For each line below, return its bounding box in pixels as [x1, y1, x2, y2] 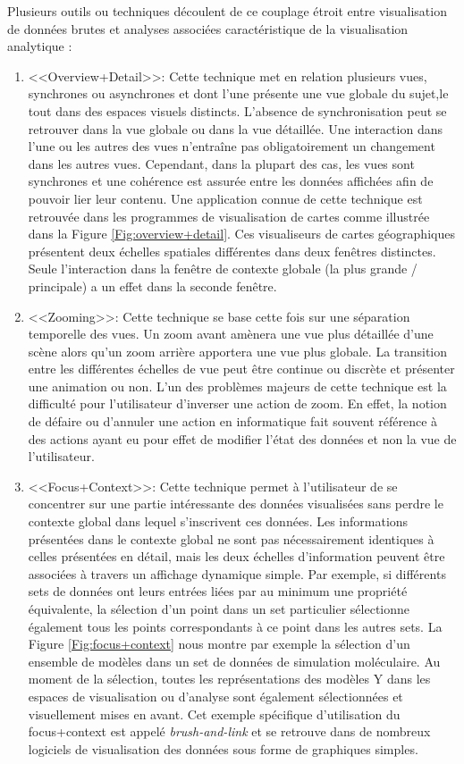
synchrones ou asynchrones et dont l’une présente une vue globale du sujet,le [28, 84, 449, 103]
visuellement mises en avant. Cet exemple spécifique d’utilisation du [28, 704, 401, 723]
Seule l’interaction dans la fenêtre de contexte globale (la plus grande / [28, 259, 418, 278]
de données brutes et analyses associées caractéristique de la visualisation [7, 19, 409, 38]
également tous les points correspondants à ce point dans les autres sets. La [28, 617, 443, 635]
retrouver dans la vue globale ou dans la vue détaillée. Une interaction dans [28, 119, 443, 138]
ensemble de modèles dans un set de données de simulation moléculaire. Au [28, 651, 441, 670]
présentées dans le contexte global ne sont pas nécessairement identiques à [28, 529, 434, 548]
